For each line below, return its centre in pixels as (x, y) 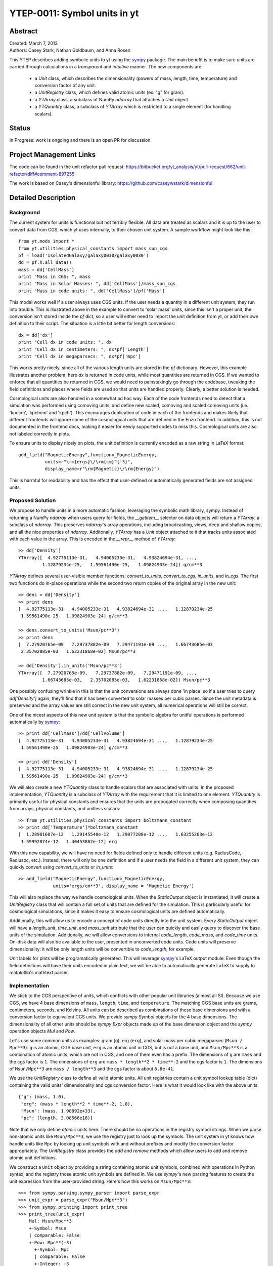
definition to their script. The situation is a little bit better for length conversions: (92, 324)
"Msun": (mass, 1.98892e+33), (58, 1111)
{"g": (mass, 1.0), (42, 1097)
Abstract (24, 31)
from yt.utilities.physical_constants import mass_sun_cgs (93, 248)
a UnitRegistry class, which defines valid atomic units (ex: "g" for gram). (109, 92)
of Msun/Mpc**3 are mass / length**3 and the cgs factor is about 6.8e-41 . (92, 1069)
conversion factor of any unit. (65, 86)
